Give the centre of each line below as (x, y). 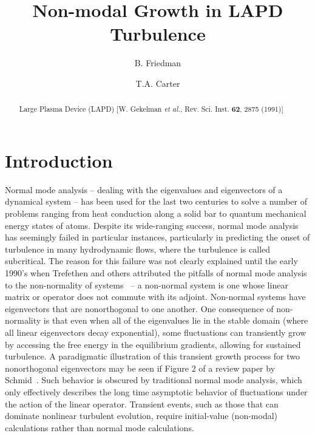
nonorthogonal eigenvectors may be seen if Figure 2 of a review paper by (140, 368)
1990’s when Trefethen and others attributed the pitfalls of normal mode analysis (156, 273)
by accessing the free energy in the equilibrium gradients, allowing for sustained (153, 344)
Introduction (59, 160)
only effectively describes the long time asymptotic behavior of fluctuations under (156, 391)
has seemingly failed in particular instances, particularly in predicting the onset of (157, 237)
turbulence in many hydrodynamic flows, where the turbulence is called (138, 249)
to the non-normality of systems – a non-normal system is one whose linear (147, 284)
